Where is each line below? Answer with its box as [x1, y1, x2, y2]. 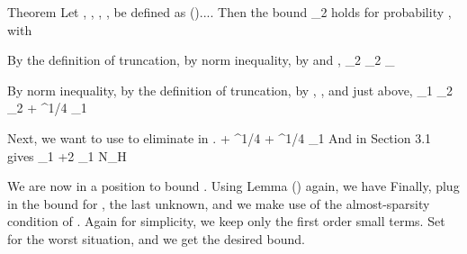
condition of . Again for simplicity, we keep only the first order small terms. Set [7, 212, 445, 231]
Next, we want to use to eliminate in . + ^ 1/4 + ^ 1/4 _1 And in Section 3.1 [7, 128, 432, 147]
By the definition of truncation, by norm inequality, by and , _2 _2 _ [7, 50, 395, 69]
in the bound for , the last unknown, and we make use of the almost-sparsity [7, 194, 430, 213]
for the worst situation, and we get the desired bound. [7, 229, 305, 248]
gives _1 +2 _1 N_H [7, 146, 127, 165]
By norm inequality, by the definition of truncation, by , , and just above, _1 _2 [7, 80, 454, 99]
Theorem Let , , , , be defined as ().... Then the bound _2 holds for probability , [7, 3, 452, 21]
